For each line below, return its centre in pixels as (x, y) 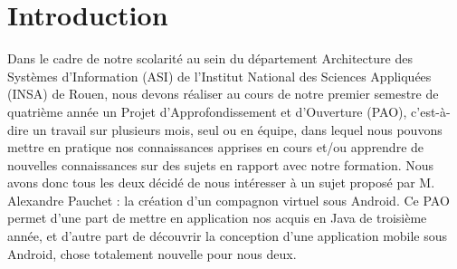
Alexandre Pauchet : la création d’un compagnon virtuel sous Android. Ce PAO (228, 200)
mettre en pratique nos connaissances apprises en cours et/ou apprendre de (216, 147)
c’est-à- (431, 111)
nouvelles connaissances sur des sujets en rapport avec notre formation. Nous (221, 164)
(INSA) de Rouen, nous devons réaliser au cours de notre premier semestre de (223, 94)
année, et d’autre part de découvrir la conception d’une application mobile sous (228, 236)
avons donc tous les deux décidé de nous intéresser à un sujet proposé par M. (221, 183)
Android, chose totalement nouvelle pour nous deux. (152, 253)
